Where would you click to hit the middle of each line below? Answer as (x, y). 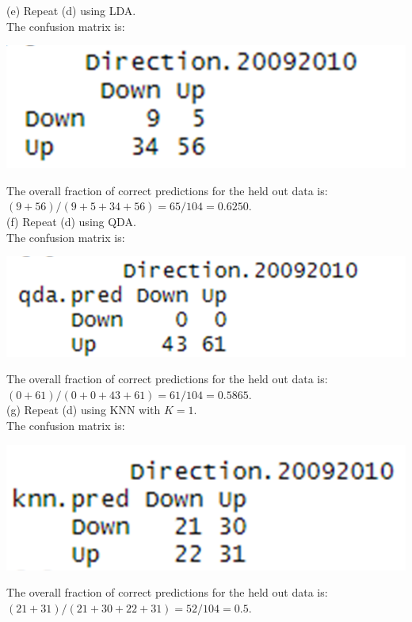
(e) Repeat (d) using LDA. (71, 10)
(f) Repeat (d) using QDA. (71, 221)
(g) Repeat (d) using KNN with (84, 410)
